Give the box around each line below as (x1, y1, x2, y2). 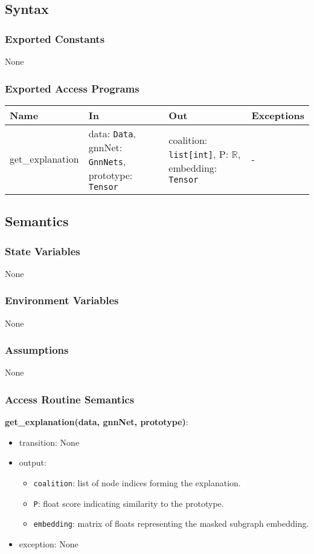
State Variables (5, 243, 80, 258)
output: (19, 456, 46, 469)
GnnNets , (88, 154, 126, 168)
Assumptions (5, 342, 69, 357)
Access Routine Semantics (5, 391, 135, 406)
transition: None (19, 435, 80, 448)
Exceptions (251, 108, 304, 122)
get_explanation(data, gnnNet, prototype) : (5, 415, 188, 428)
